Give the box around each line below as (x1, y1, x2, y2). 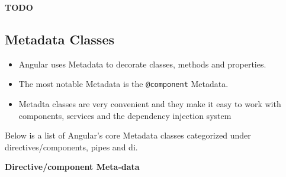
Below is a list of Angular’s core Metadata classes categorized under (5, 129, 251, 141)
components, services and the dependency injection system (18, 109, 232, 121)
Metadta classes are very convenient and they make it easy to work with (18, 98, 281, 110)
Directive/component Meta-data (5, 160, 140, 173)
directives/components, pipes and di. (5, 140, 138, 153)
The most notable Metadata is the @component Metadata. (18, 78, 229, 90)
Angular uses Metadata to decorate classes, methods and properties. (18, 57, 266, 70)
